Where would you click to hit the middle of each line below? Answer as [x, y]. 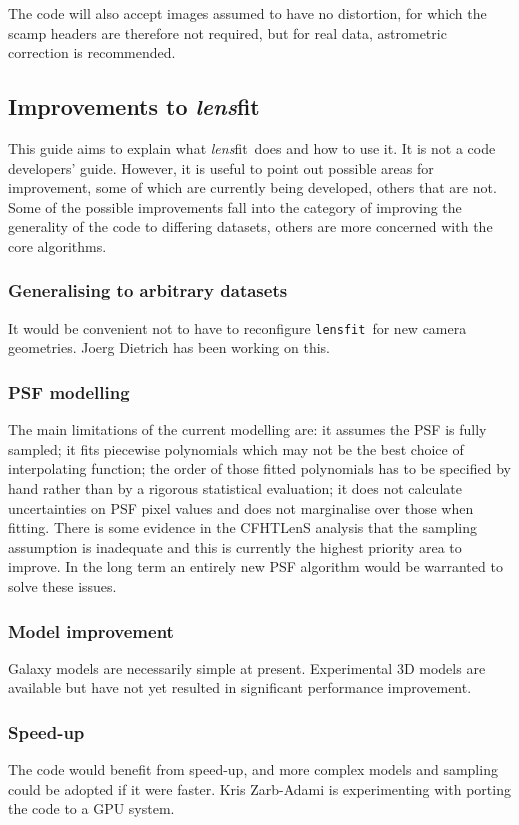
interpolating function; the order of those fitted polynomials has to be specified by [259, 468]
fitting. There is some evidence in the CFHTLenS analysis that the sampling [243, 527]
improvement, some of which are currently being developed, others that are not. [252, 187]
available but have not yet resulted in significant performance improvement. [240, 687]
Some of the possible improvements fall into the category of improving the [235, 206]
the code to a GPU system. [91, 808]
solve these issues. [62, 585]
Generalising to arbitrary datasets [148, 290]
